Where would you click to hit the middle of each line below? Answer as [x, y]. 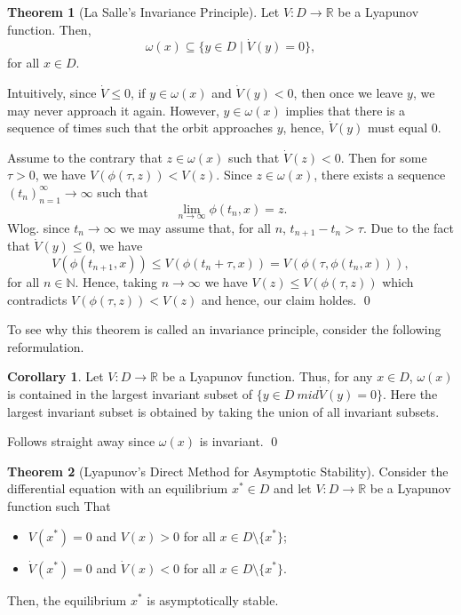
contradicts [37, 299]
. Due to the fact [409, 227]
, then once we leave [348, 92]
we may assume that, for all [195, 227]
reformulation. [46, 346]
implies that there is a [346, 110]
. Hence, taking [116, 282]
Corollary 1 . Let [56, 376]
